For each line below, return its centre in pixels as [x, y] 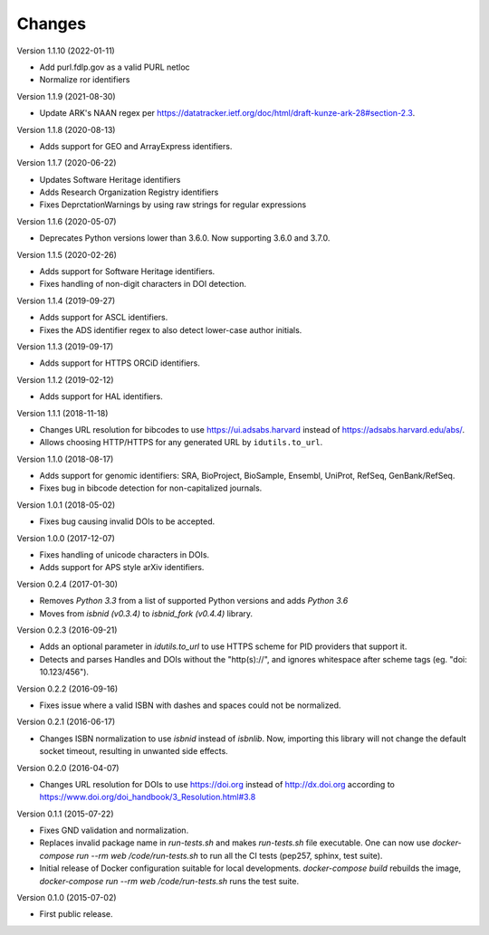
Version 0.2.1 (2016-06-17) [66, 722]
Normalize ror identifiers [85, 80]
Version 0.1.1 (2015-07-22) [65, 814]
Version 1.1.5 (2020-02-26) [67, 254]
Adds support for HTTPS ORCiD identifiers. [120, 363]
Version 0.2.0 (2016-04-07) [68, 768]
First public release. [76, 914]
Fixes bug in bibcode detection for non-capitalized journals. [151, 488]
